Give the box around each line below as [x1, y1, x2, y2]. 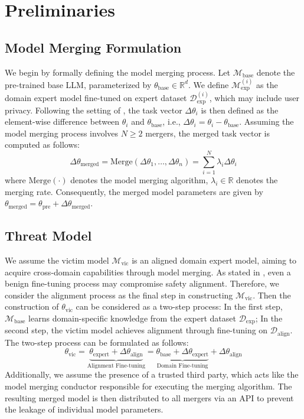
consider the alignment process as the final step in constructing [5, 288, 233, 301]
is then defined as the [201, 103, 279, 116]
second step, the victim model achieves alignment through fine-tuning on [5, 324, 268, 336]
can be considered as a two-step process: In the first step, [76, 300, 283, 313]
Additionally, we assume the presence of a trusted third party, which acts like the [5, 368, 299, 381]
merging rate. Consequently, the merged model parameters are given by [5, 185, 263, 197]
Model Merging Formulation [5, 38, 182, 56]
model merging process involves [5, 126, 119, 139]
